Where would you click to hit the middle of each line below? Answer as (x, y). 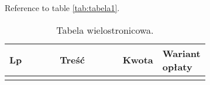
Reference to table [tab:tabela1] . (62, 8)
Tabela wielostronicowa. (105, 30)
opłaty (177, 66)
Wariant (181, 53)
